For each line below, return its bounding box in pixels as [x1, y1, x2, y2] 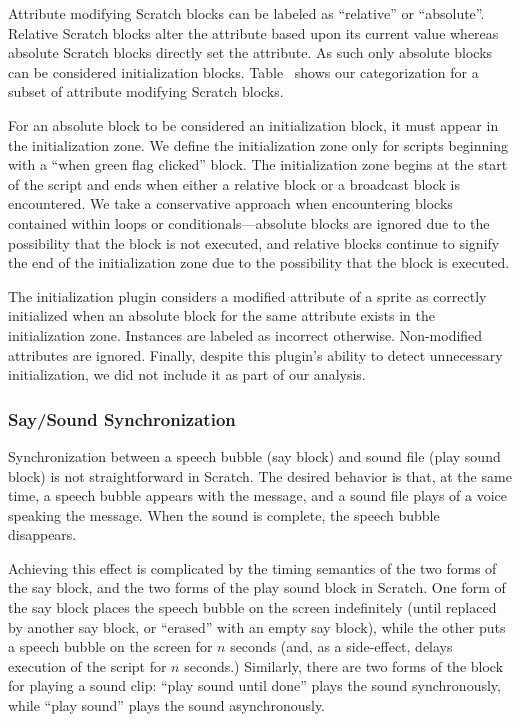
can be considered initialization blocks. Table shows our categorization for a [8, 61, 479, 82]
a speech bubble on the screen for [8, 636, 213, 657]
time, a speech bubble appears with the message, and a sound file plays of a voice [8, 485, 508, 506]
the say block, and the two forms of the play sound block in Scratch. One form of [8, 577, 506, 598]
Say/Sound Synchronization [8, 406, 236, 431]
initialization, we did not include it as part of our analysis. [8, 364, 366, 385]
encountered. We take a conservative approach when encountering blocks [8, 193, 453, 214]
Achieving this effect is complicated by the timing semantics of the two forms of [8, 557, 497, 578]
